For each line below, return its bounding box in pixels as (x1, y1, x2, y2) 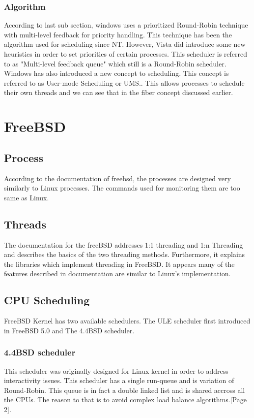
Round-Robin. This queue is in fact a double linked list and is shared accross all (4, 385, 245, 395)
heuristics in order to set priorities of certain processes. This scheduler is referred (4, 49, 248, 59)
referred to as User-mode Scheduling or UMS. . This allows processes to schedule (4, 77, 245, 88)
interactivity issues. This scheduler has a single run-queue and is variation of (4, 375, 234, 386)
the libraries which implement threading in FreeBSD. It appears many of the (4, 258, 235, 269)
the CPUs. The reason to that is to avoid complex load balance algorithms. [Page (4, 394, 247, 405)
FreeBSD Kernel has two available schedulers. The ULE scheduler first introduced (4, 316, 251, 326)
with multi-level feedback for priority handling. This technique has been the (4, 29, 232, 39)
